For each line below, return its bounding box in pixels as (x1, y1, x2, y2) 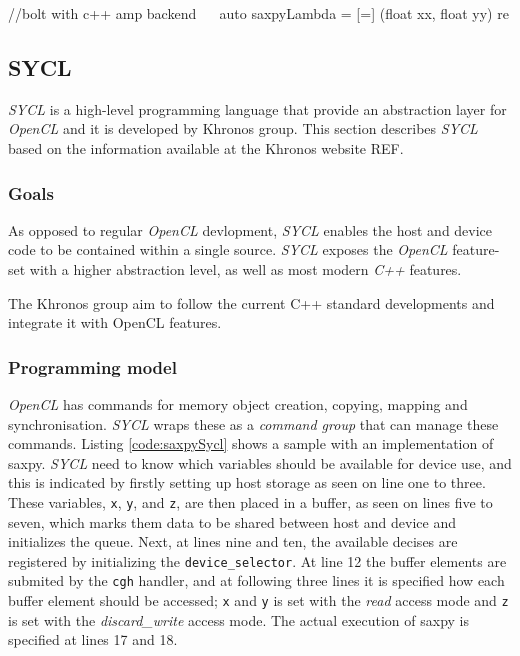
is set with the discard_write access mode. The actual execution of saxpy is (8, 609, 470, 630)
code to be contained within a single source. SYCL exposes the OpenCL (8, 239, 448, 260)
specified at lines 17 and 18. (8, 629, 178, 650)
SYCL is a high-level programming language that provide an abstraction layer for (8, 98, 507, 119)
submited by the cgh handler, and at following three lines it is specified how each (8, 570, 505, 591)
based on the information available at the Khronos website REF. (8, 137, 404, 158)
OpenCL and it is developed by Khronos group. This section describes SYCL (8, 118, 478, 139)
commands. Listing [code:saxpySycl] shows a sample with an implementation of (8, 433, 494, 454)
